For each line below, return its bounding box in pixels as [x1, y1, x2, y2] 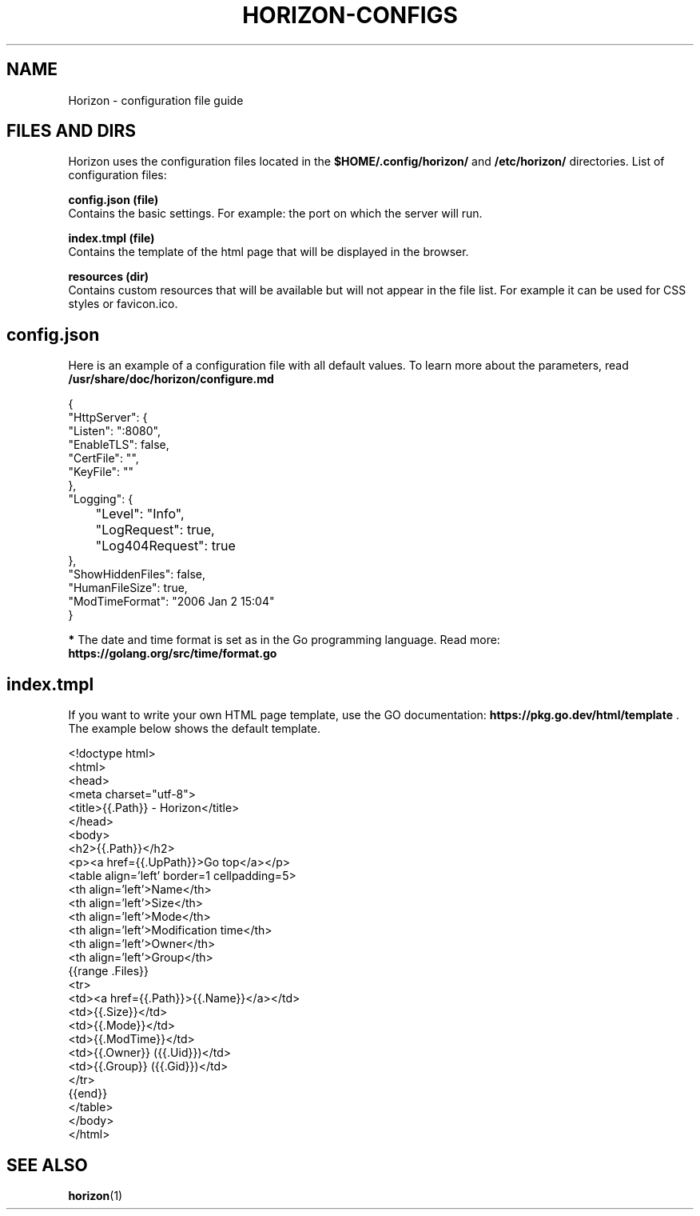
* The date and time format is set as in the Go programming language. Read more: [68, 633, 500, 647]
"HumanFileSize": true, [68, 581, 188, 595]
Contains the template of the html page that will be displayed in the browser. [68, 245, 469, 259]
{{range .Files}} [68, 964, 149, 978]
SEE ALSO [6, 1154, 88, 1175]
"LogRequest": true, [95, 522, 215, 538]
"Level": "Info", [95, 506, 185, 522]
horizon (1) [68, 1188, 123, 1202]
